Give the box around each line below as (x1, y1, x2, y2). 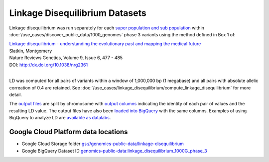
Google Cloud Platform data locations (9, 128, 128, 136)
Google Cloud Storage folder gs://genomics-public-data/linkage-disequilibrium (21, 141, 184, 147)
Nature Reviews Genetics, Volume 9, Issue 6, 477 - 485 (9, 55, 123, 61)
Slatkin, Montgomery (9, 48, 52, 54)
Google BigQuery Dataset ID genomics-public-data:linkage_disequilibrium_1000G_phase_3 (21, 148, 207, 154)
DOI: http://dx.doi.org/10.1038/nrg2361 (9, 62, 88, 68)
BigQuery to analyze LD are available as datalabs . (9, 115, 111, 121)
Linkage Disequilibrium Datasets (9, 7, 146, 18)
